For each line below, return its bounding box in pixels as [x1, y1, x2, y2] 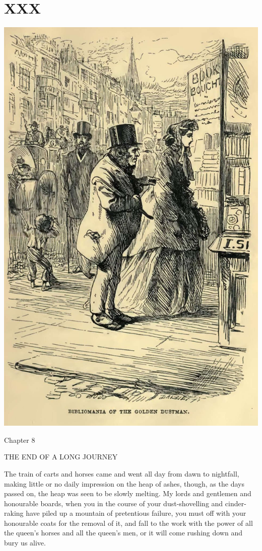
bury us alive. [4, 537, 46, 548]
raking [4, 508, 24, 518]
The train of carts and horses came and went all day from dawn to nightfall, [4, 468, 239, 479]
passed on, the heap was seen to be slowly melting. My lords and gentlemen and [4, 488, 251, 499]
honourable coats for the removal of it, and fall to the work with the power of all [4, 517, 253, 528]
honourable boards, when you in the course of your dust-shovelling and [4, 498, 223, 508]
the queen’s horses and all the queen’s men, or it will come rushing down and [4, 527, 242, 538]
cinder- [225, 498, 246, 508]
